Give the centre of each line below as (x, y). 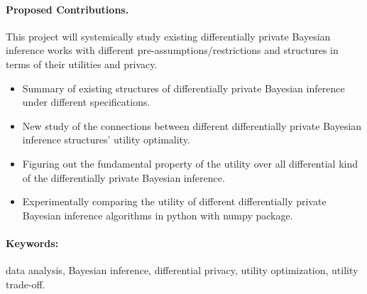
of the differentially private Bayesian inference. (124, 177)
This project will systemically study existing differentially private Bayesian (168, 36)
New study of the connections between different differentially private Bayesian (192, 125)
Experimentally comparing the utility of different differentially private (174, 201)
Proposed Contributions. (67, 9)
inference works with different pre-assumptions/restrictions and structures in (172, 50)
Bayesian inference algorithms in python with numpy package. (158, 215)
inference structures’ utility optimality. (106, 140)
